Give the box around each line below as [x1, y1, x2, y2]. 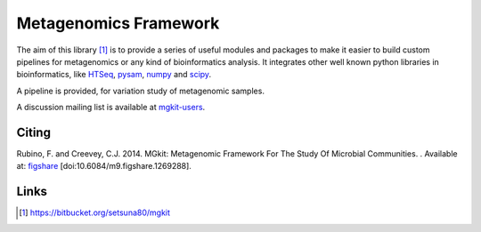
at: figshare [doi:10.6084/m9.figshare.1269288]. [16, 161, 192, 172]
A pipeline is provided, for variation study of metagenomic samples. [16, 85, 265, 96]
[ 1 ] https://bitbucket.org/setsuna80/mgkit [19, 207, 171, 218]
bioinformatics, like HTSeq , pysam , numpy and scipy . [16, 69, 212, 80]
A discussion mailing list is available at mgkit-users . [16, 102, 206, 113]
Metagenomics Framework [16, 13, 220, 33]
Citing [16, 124, 51, 140]
